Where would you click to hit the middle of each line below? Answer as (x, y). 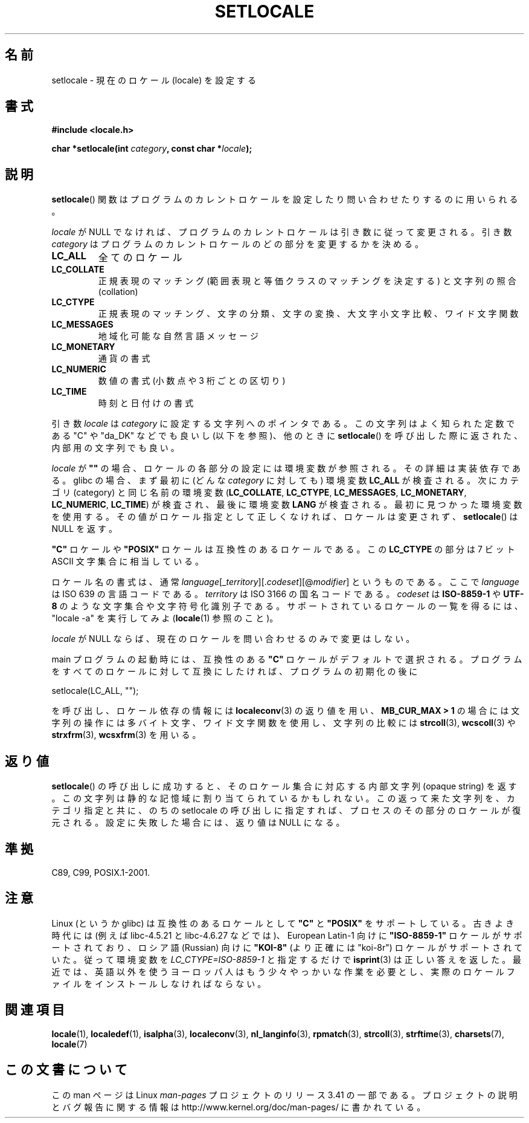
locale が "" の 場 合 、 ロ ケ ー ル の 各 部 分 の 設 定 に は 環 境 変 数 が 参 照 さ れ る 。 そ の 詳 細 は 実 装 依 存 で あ (286, 468)
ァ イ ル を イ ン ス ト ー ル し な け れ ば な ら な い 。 (159, 983)
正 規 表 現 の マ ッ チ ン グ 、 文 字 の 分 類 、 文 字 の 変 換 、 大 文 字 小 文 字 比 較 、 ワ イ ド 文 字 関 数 (308, 314)
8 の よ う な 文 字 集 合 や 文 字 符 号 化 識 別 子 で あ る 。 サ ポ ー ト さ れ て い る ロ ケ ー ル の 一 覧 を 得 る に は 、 (287, 606)
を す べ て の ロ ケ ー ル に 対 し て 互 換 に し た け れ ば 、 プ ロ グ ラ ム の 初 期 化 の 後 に (235, 672)
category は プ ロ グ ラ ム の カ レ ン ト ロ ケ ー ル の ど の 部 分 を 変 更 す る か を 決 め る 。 (237, 244)
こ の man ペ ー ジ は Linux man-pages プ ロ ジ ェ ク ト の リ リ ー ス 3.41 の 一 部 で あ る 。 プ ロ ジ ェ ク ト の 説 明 (284, 1095)
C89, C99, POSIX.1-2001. (101, 872)
